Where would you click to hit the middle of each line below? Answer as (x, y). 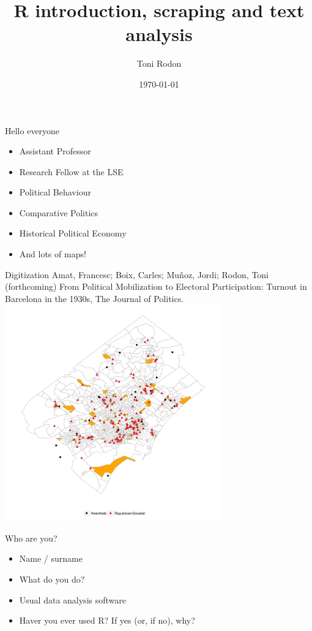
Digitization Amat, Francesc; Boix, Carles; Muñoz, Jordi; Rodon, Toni (137, 274)
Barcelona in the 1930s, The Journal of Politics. (95, 298)
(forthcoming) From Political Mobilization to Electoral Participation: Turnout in (156, 286)
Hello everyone (32, 130)
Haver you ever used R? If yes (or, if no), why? (107, 620)
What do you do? (52, 579)
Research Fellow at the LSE (71, 171)
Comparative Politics (59, 212)
